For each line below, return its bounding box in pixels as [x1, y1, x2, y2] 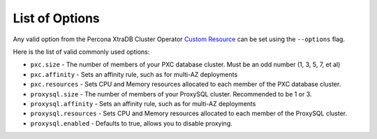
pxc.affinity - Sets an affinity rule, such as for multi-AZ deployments [30, 70, 238, 78]
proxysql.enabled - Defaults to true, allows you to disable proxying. [30, 119, 233, 127]
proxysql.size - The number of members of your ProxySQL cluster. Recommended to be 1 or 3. [30, 89, 312, 98]
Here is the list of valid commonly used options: [13, 47, 150, 56]
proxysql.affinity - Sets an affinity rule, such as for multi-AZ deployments [30, 99, 256, 108]
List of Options [13, 10, 101, 26]
